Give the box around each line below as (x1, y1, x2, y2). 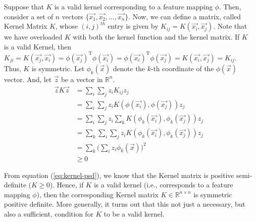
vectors (62, 11, 83, 21)
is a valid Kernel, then (4, 41, 71, 51)
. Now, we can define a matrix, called (128, 11, 241, 21)
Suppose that (4, 1, 44, 11)
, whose (55, 21, 78, 31)
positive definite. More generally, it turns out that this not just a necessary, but (4, 199, 246, 209)
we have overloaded (4, 32, 62, 42)
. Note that (213, 21, 247, 31)
